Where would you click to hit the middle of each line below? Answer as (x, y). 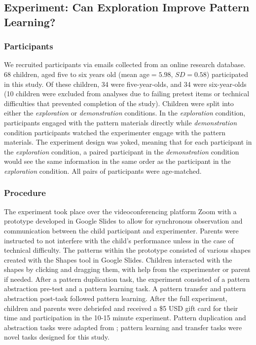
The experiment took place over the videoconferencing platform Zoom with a (120, 211)
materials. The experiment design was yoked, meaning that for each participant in (128, 142)
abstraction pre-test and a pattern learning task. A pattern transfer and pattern (125, 288)
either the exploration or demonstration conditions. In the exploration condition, (125, 113)
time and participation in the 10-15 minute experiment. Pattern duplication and (125, 318)
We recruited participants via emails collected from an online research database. (125, 64)
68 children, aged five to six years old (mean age (77, 74)
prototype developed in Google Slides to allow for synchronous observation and (123, 221)
